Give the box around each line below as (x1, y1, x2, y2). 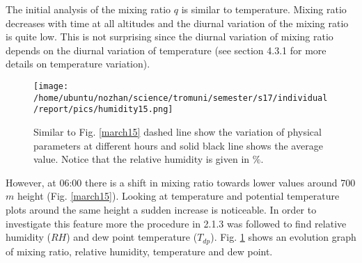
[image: (33, 81, 69, 91)
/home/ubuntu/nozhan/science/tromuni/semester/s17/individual (33, 93, 328, 103)
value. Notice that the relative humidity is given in (33, 152, 250, 166)
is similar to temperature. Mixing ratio (181, 2, 347, 16)
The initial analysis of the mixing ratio (6, 2, 171, 16)
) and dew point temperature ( (66, 230, 198, 244)
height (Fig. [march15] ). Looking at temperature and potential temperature (17, 189, 340, 203)
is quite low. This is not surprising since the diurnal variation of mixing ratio (6, 29, 333, 44)
